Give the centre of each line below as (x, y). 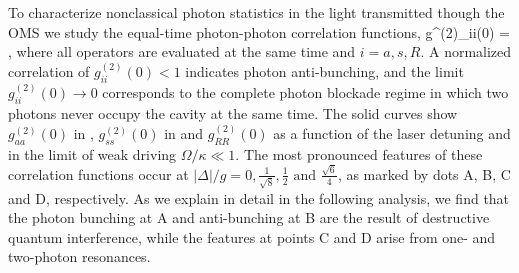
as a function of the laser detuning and (392, 132)
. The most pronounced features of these (359, 153)
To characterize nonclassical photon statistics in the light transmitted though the (256, 12)
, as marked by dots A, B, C (424, 173)
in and (184, 132)
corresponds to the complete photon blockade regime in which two (305, 92)
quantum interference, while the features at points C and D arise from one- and (252, 236)
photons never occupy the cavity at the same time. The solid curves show (233, 113)
